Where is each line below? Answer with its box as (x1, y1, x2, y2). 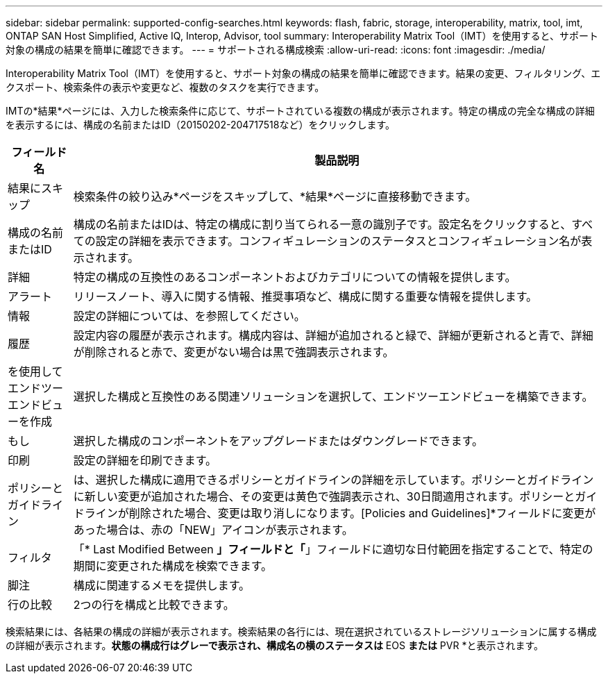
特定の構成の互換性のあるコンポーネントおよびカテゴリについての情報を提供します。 (73, 270, 516, 284)
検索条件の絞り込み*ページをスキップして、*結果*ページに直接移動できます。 (73, 190, 477, 203)
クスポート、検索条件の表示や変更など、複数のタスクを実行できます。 (6, 81, 325, 93)
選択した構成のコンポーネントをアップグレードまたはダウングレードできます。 (73, 434, 484, 448)
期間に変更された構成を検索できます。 (73, 559, 273, 573)
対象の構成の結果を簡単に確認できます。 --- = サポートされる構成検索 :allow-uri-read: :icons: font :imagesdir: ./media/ (6, 44, 546, 56)
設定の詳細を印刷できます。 (73, 453, 217, 467)
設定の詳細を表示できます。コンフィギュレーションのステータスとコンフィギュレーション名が (95, 234, 582, 248)
